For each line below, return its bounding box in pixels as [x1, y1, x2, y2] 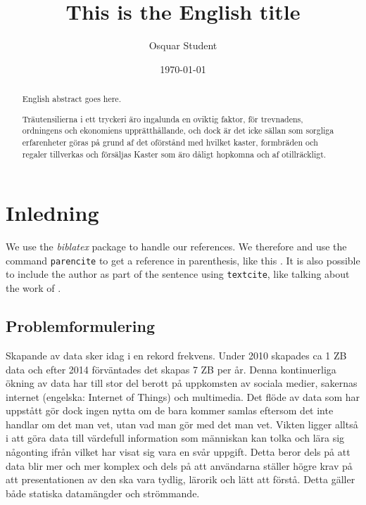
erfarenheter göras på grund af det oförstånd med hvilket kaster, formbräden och [22, 136, 318, 148]
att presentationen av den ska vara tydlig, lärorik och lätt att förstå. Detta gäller [6, 472, 355, 487]
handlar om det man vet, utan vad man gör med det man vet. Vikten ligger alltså [6, 416, 358, 431]
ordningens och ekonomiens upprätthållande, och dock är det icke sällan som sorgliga [22, 124, 334, 136]
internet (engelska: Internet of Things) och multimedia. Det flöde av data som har [6, 389, 360, 404]
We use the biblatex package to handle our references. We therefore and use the [6, 239, 347, 254]
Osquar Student [149, 38, 217, 53]
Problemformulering [6, 315, 156, 337]
